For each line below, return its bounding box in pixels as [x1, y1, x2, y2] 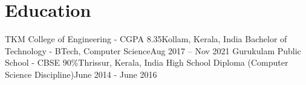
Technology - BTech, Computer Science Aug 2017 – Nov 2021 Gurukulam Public [5, 44, 301, 57]
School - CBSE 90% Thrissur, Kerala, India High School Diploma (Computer [5, 56, 288, 69]
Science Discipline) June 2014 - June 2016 [5, 68, 157, 80]
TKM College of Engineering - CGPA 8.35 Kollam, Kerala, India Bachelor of [5, 33, 287, 45]
